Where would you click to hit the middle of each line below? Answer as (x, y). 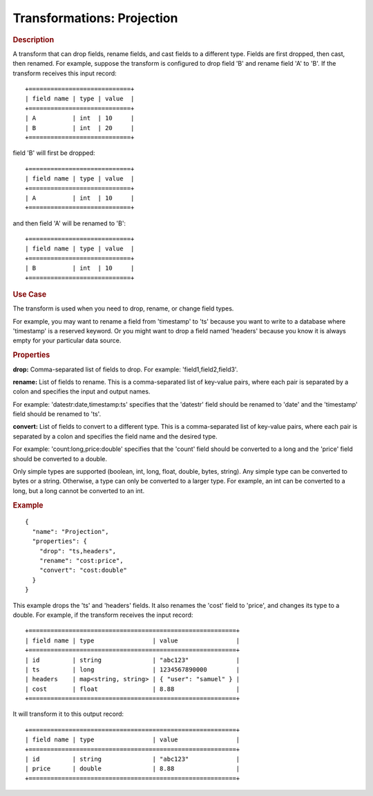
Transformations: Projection (95, 18)
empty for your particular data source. (67, 341)
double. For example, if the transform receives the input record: (103, 615)
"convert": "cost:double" (83, 570)
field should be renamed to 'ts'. (57, 414)
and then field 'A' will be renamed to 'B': (69, 223)
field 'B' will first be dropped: (54, 153)
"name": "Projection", (70, 531)
